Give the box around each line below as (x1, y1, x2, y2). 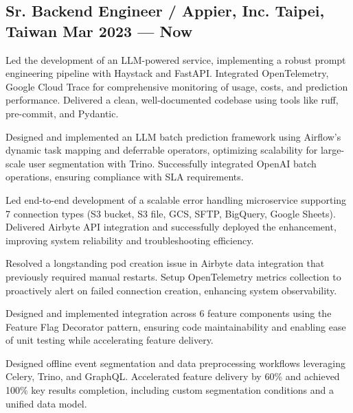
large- (320, 143, 345, 157)
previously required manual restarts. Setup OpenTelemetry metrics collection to (5, 269, 341, 283)
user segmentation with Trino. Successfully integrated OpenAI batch (28, 156, 317, 170)
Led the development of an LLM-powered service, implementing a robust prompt (5, 52, 346, 67)
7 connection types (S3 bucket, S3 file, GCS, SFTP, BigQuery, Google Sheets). (5, 206, 336, 220)
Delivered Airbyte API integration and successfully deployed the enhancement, (5, 220, 337, 234)
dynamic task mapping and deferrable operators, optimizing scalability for (5, 143, 318, 157)
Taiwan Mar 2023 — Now (5, 20, 193, 41)
